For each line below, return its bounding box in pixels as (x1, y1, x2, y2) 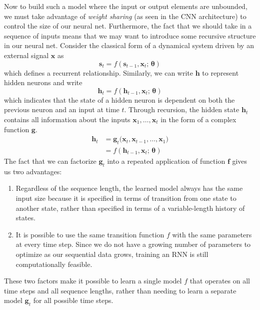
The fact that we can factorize (4, 155, 96, 166)
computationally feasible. (15, 258, 92, 269)
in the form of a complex (160, 114, 236, 124)
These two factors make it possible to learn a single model (4, 275, 182, 286)
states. (15, 212, 35, 223)
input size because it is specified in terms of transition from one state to (15, 192, 236, 203)
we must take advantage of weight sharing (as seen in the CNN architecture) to (4, 11, 246, 21)
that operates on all (189, 275, 250, 286)
